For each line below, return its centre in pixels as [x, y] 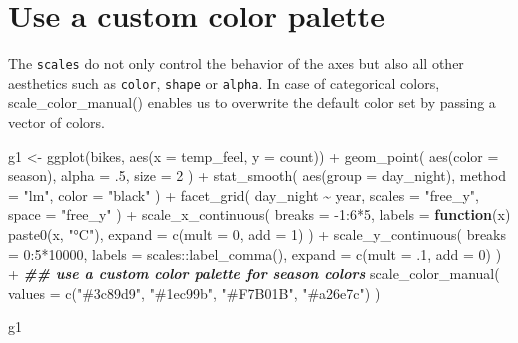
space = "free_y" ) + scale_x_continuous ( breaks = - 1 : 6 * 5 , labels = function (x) [259, 214]
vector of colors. [56, 122]
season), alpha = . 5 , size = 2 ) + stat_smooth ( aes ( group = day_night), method [257, 175]
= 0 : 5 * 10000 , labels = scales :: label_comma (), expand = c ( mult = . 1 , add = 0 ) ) [255, 253]
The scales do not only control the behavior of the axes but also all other [236, 63]
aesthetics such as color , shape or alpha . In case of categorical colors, [224, 82]
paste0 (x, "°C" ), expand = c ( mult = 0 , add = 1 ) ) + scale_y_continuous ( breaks [257, 234]
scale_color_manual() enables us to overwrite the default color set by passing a [252, 102]
